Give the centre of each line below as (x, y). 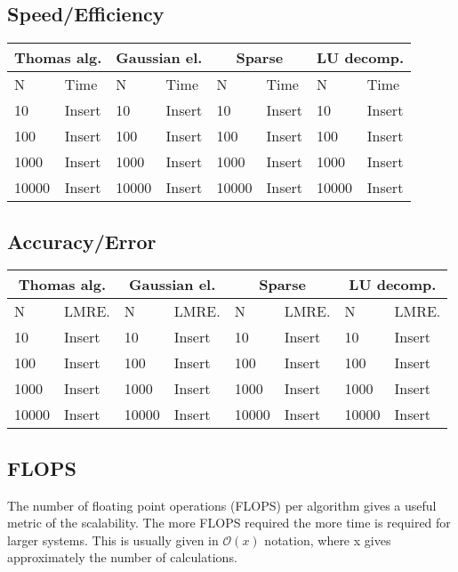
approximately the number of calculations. (122, 557)
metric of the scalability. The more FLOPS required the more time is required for (229, 523)
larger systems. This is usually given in (113, 540)
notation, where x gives (328, 540)
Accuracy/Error (82, 241)
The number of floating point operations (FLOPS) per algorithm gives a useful (222, 505)
